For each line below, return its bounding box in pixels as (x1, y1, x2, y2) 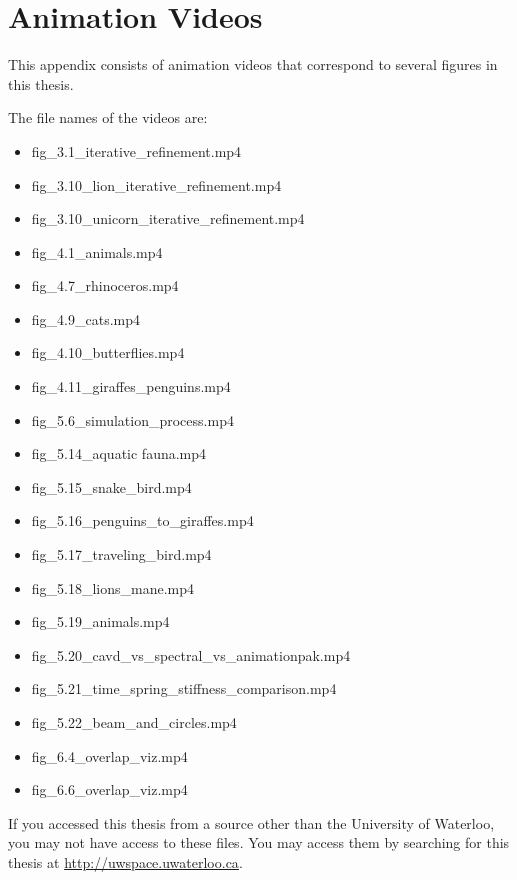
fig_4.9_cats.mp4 (31, 308, 140, 329)
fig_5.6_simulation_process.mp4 (31, 409, 234, 430)
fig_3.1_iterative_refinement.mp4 (31, 140, 242, 161)
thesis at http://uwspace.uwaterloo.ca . (8, 851, 243, 872)
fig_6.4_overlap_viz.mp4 (31, 745, 188, 766)
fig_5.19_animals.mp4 (31, 611, 170, 632)
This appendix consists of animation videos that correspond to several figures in (8, 54, 498, 75)
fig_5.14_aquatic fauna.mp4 (31, 443, 207, 464)
